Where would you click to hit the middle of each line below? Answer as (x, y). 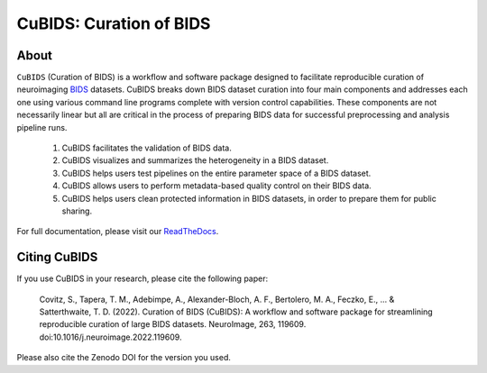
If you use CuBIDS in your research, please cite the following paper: (142, 278)
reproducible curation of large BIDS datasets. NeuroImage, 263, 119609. (173, 324)
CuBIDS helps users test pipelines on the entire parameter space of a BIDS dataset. (216, 173)
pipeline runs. (42, 127)
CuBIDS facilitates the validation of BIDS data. (147, 148)
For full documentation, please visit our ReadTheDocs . (118, 232)
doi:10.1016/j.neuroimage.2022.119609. (110, 337)
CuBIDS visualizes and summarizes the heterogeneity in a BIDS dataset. (195, 160)
